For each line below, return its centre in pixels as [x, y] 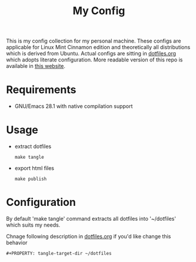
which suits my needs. [33, 225]
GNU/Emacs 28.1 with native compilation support [74, 106]
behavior [17, 243]
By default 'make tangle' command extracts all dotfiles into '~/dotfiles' [91, 219]
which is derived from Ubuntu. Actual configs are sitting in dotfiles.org [91, 54]
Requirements [41, 90]
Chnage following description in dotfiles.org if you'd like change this [89, 236]
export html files [34, 168]
